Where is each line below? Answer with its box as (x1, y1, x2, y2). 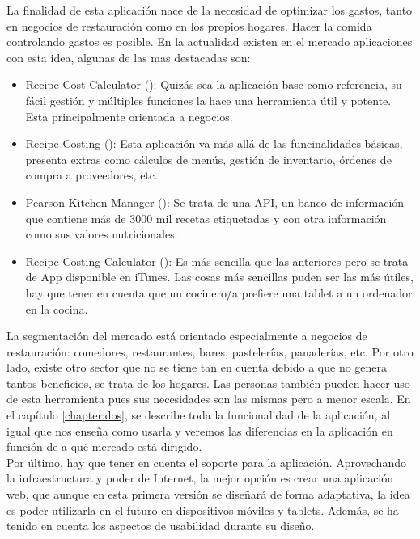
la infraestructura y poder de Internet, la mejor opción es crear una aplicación (6, 470, 394, 486)
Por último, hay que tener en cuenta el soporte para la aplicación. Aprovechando (6, 453, 406, 470)
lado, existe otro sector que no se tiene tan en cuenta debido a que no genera (6, 359, 388, 376)
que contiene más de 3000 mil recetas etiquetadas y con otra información (25, 209, 387, 226)
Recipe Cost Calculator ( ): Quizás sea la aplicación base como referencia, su (25, 76, 402, 93)
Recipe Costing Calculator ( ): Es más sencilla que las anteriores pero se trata (25, 252, 409, 269)
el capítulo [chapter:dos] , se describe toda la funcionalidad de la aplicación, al (6, 406, 391, 423)
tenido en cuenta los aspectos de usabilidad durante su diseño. (6, 517, 315, 534)
